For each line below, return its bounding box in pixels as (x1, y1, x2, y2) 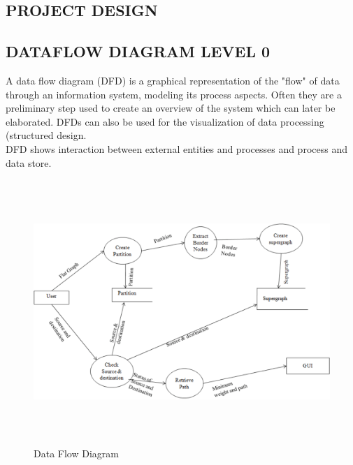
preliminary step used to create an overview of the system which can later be (6, 101, 336, 115)
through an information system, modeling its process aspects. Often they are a (6, 87, 342, 101)
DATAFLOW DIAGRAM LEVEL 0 (6, 40, 271, 62)
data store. (6, 155, 52, 170)
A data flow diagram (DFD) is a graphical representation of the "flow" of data (6, 73, 340, 87)
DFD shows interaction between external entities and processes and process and (6, 141, 347, 156)
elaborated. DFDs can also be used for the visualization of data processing (6, 114, 324, 128)
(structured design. (6, 128, 87, 142)
